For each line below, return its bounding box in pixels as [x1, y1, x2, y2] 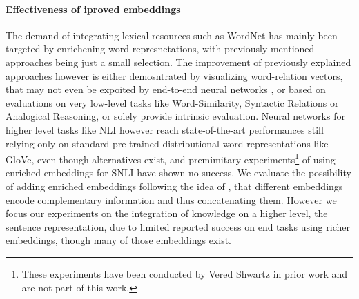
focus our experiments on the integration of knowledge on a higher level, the [6, 206, 328, 220]
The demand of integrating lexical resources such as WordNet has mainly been [6, 28, 338, 42]
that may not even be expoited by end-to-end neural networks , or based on [6, 82, 326, 96]
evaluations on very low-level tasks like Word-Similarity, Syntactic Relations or [6, 95, 339, 110]
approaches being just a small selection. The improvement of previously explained [6, 54, 351, 69]
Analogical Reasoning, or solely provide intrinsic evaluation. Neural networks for [6, 109, 345, 123]
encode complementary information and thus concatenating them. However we [6, 192, 337, 207]
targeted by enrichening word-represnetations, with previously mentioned [6, 41, 315, 56]
